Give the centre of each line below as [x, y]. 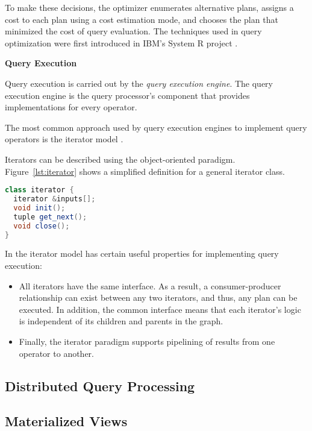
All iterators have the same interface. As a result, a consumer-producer [150, 285]
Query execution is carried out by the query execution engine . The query [139, 83]
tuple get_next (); [50, 217]
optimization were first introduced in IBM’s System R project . [121, 42]
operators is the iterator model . [64, 139]
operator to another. [56, 353]
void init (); [39, 208]
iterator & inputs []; [55, 199]
